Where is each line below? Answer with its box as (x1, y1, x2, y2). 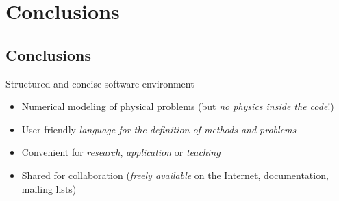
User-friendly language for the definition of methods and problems (21, 122, 297, 136)
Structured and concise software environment (5, 76, 194, 90)
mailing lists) (21, 181, 77, 196)
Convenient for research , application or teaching (21, 145, 221, 159)
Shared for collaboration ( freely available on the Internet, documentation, (21, 167, 329, 182)
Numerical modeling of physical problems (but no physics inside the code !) (21, 99, 334, 113)
